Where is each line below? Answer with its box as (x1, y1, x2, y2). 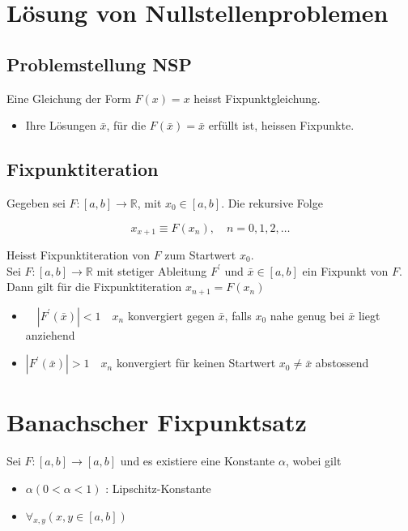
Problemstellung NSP (6, 51, 193, 76)
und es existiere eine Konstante (120, 452, 275, 469)
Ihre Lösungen (25, 117, 96, 134)
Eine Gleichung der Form (6, 89, 131, 106)
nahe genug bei (270, 306, 345, 323)
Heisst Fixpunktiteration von (6, 246, 150, 263)
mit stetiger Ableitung (96, 262, 207, 279)
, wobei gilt (285, 452, 342, 469)
